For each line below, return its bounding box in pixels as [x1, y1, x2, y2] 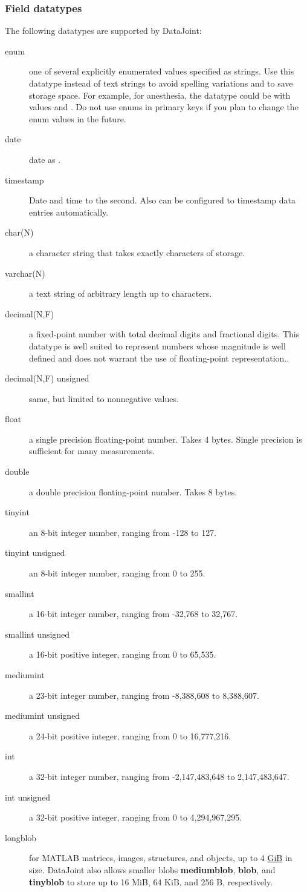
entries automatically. [29, 205, 109, 218]
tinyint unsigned [5, 546, 65, 559]
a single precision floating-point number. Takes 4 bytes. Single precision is [29, 432, 302, 445]
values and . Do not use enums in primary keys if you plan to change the [29, 101, 299, 113]
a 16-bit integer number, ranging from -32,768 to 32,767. [29, 607, 238, 620]
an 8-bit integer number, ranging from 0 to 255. [29, 567, 205, 580]
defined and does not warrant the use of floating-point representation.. [29, 351, 289, 364]
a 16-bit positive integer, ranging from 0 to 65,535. [29, 648, 216, 661]
